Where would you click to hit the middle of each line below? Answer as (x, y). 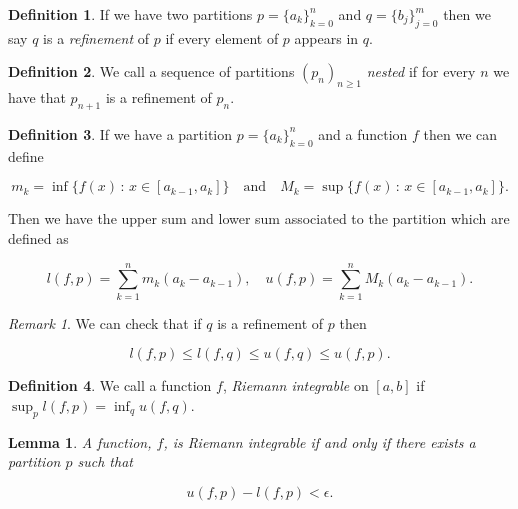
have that (37, 97)
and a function (363, 133)
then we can (460, 133)
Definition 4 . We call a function (110, 385)
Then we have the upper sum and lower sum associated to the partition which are (259, 218)
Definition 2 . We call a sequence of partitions (151, 71)
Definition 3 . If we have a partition (120, 133)
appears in (326, 37)
